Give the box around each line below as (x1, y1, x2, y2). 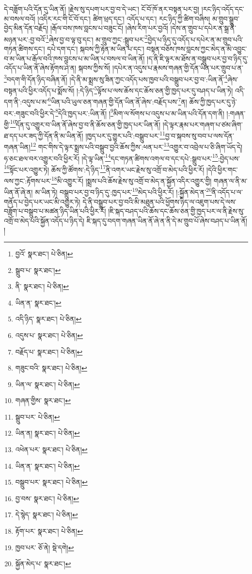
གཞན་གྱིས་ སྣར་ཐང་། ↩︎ (15, 395, 71, 405)
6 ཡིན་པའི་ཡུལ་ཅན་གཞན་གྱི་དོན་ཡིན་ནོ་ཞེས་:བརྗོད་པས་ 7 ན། (48, 95, 187, 106)
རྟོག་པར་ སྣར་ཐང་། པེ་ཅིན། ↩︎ (15, 526, 83, 536)
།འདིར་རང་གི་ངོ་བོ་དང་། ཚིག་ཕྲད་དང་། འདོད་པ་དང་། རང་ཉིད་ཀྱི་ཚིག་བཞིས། (37, 13, 210, 23)
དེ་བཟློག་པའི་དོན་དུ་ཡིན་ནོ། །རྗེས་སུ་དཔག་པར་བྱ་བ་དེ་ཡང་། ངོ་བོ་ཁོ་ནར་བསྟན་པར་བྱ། (4, 4, 200, 14)
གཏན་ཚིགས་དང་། (4, 44, 45, 54)
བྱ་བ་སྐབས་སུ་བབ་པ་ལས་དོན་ (165, 130, 234, 140)
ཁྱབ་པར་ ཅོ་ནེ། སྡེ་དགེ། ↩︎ (15, 542, 74, 552)
